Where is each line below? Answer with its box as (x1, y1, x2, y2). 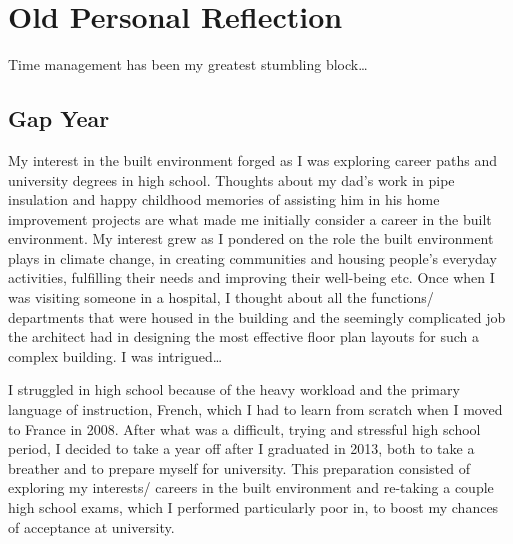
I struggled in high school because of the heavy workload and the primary (8, 379, 460, 400)
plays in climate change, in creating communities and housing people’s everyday (8, 247, 497, 268)
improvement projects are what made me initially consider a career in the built (8, 208, 492, 229)
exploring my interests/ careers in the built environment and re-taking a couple (8, 477, 494, 498)
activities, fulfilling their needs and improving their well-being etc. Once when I (8, 267, 495, 288)
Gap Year (8, 103, 110, 134)
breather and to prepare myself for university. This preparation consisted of (8, 457, 470, 478)
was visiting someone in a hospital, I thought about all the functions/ (8, 287, 434, 308)
